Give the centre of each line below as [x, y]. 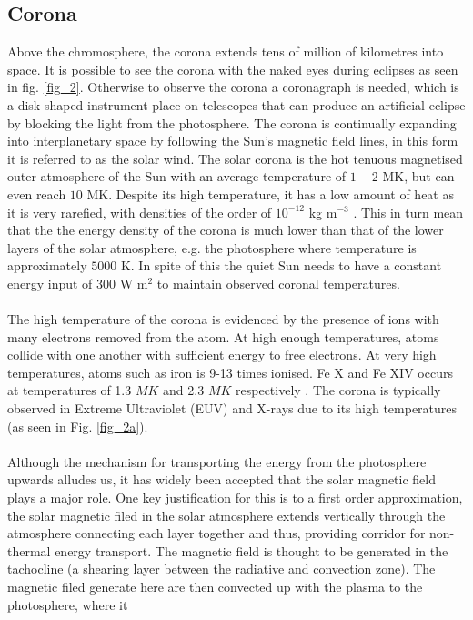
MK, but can [418, 176]
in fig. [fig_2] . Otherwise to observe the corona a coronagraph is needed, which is [233, 87]
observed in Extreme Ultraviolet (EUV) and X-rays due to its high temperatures [232, 408]
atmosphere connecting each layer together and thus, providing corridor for [216, 533]
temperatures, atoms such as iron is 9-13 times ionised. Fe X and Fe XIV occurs [230, 372]
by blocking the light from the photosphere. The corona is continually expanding [232, 122]
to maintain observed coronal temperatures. [278, 283]
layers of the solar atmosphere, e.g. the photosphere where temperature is [212, 247]
